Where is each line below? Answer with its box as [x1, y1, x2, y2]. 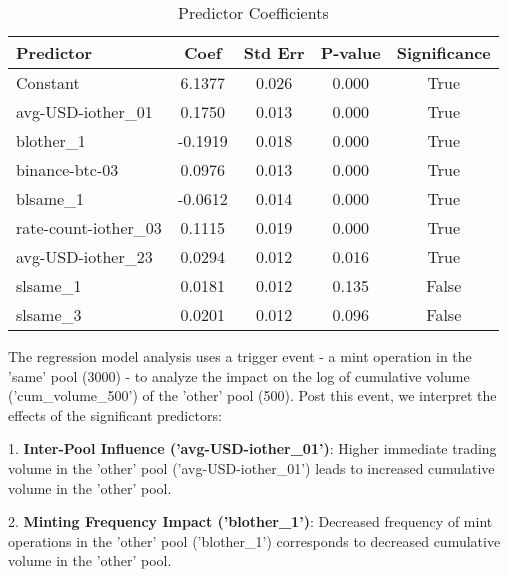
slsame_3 [16, 303, 82, 326]
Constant [16, 71, 80, 94]
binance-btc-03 [16, 158, 119, 181]
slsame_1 [16, 274, 82, 297]
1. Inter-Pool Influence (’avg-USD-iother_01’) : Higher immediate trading [8, 438, 497, 459]
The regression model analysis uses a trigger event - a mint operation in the [8, 346, 472, 366]
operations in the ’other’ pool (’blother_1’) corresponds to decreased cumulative [8, 530, 501, 551]
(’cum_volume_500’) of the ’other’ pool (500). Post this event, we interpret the [8, 385, 497, 406]
